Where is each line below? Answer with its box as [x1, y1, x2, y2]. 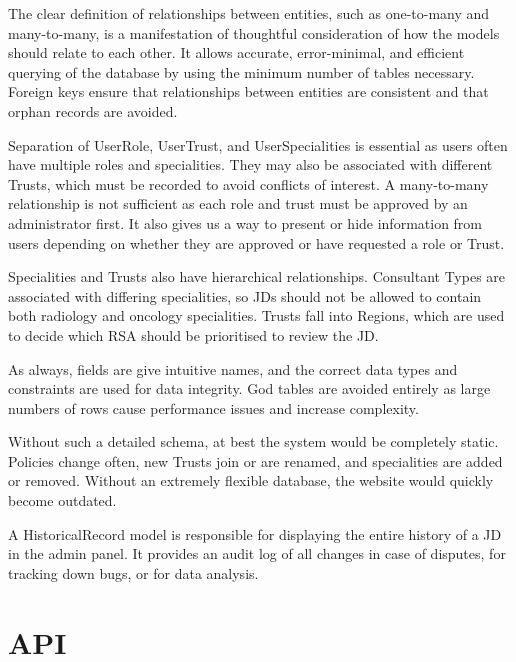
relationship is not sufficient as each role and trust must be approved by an [8, 193, 468, 214]
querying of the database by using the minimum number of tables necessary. [8, 61, 475, 82]
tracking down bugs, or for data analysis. [8, 562, 259, 583]
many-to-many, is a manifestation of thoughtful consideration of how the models [8, 22, 500, 43]
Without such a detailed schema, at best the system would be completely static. [8, 431, 499, 452]
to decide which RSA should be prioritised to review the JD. [8, 324, 379, 345]
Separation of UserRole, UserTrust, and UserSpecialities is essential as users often [8, 134, 508, 155]
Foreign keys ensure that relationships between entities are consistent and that [8, 81, 489, 102]
